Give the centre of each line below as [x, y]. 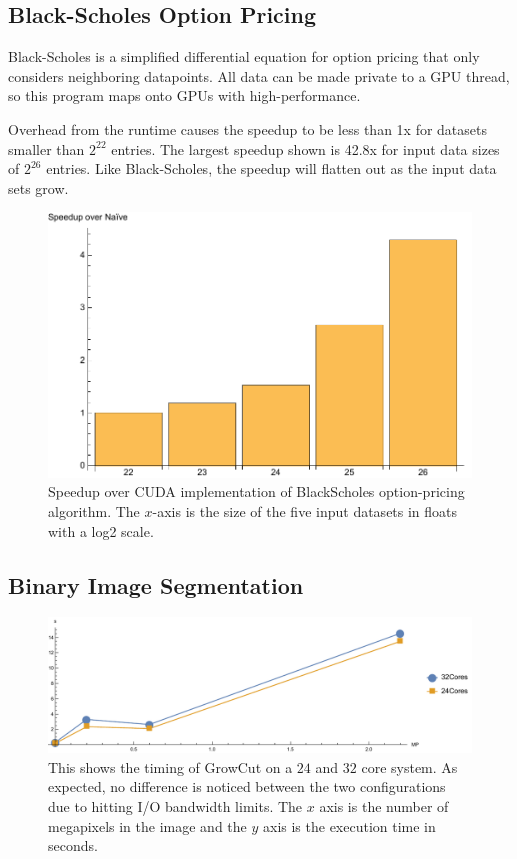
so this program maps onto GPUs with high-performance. [184, 95]
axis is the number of [384, 805]
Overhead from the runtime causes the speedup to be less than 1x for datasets [247, 128]
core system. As [409, 766]
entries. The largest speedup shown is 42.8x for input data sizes [305, 148]
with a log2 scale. [101, 530]
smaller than [46, 148]
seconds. [73, 845]
